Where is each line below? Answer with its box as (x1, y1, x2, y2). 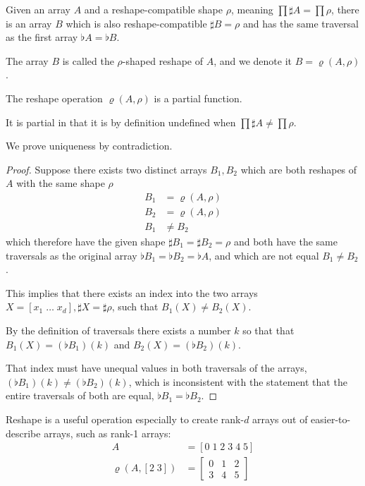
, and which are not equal (209, 248, 319, 262)
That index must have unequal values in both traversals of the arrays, (6, 360, 307, 375)
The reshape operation (6, 90, 103, 105)
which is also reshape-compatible (66, 16, 207, 30)
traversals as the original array (6, 248, 137, 262)
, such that (111, 299, 159, 314)
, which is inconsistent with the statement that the (128, 374, 347, 389)
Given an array (6, 2, 70, 16)
